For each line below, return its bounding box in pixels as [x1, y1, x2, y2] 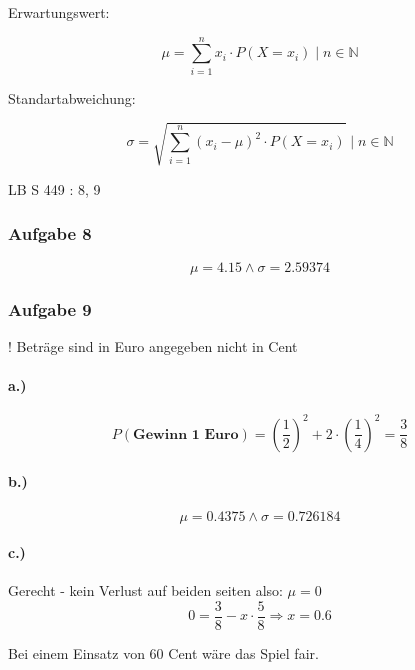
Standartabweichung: [8, 87, 136, 108]
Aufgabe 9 [8, 296, 92, 321]
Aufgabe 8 [8, 221, 92, 246]
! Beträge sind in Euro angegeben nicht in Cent [8, 335, 298, 356]
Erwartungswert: [8, 2, 110, 22]
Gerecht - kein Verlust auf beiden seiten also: [8, 580, 283, 601]
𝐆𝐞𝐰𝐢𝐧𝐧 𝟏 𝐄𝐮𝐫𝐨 [133, 427, 239, 442]
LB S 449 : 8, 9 [8, 178, 101, 199]
